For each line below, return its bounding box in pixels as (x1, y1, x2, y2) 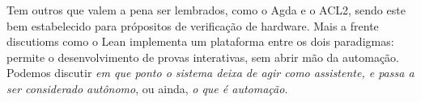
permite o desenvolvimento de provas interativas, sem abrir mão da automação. (6, 48, 400, 65)
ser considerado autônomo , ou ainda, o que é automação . (6, 80, 288, 96)
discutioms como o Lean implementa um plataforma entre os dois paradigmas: (6, 33, 394, 50)
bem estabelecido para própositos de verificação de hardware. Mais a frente (6, 17, 379, 34)
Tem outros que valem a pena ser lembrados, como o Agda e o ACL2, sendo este (6, 2, 406, 18)
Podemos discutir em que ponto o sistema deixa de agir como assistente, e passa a (6, 64, 415, 81)
